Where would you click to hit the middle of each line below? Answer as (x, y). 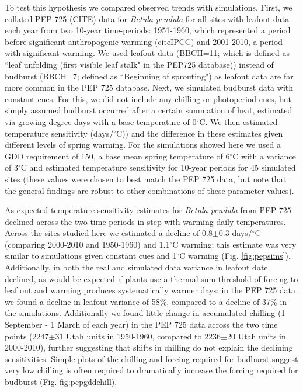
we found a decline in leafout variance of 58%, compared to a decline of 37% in (146, 301)
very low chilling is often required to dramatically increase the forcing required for (151, 370)
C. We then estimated (238, 121)
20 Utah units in (256, 336)
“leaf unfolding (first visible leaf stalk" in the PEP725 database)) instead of (139, 64)
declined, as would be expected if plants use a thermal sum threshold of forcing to (151, 278)
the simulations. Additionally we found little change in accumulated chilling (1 (145, 313)
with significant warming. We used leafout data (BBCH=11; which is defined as (147, 53)
